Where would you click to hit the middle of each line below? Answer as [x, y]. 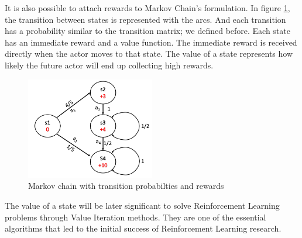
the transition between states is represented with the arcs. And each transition [145, 19]
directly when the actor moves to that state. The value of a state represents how [149, 54]
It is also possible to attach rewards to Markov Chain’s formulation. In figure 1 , [147, 8]
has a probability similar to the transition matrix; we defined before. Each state [147, 31]
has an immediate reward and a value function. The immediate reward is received [151, 42]
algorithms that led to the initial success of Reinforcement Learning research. [143, 228]
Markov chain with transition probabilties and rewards [126, 186]
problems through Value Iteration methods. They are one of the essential [135, 217]
